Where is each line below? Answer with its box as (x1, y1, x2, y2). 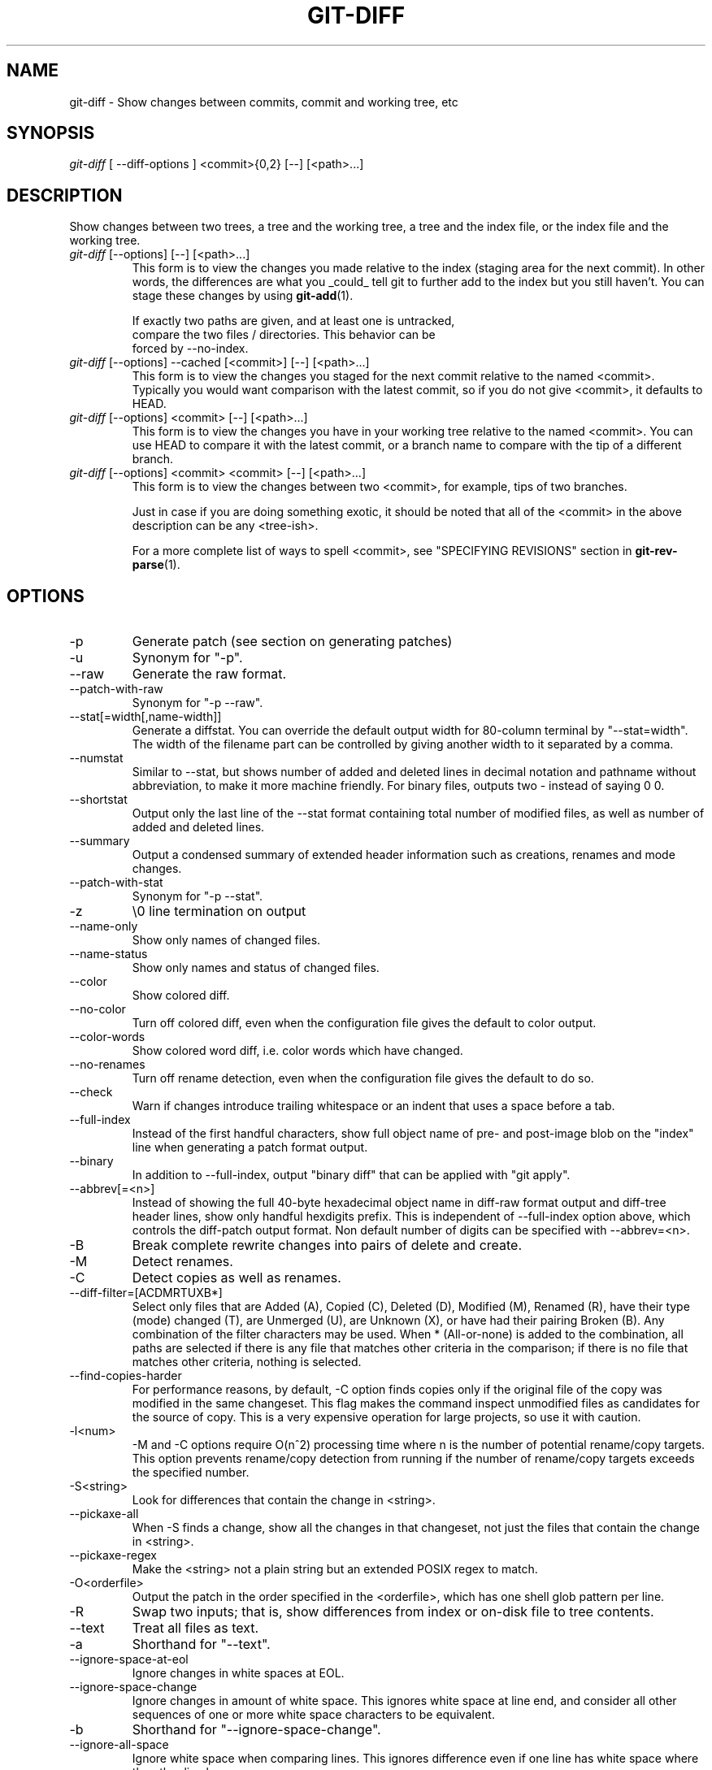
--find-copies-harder (69, 1369, 182, 1383)
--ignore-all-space (69, 1737, 169, 1752)
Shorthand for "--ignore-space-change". (132, 1721, 381, 1738)
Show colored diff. (132, 988, 230, 1003)
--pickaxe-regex (69, 1548, 157, 1563)
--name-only (69, 919, 138, 934)
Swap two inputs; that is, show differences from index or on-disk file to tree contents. (132, 1603, 654, 1620)
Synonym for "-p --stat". (132, 889, 263, 904)
